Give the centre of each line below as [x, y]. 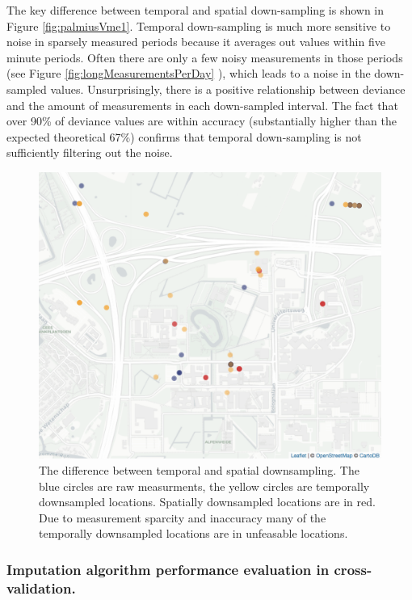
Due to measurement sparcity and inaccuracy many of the [183, 517]
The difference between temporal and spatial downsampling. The [199, 469]
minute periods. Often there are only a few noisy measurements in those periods [205, 57]
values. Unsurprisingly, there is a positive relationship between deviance [228, 89]
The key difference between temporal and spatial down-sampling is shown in [195, 10]
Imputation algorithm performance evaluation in [168, 569]
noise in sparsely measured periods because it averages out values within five [196, 42]
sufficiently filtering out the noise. [90, 152]
